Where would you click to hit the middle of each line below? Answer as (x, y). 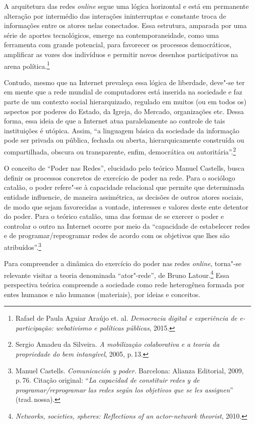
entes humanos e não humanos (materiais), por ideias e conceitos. (102, 294)
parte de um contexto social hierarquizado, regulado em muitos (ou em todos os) (125, 101)
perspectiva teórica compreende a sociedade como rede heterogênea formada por (124, 285)
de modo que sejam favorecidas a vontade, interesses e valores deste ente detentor (126, 206)
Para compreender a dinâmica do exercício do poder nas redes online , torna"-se (123, 263)
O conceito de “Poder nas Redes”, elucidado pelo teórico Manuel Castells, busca (124, 168)
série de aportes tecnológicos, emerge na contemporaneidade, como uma (112, 35)
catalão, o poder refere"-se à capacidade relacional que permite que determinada (124, 187)
